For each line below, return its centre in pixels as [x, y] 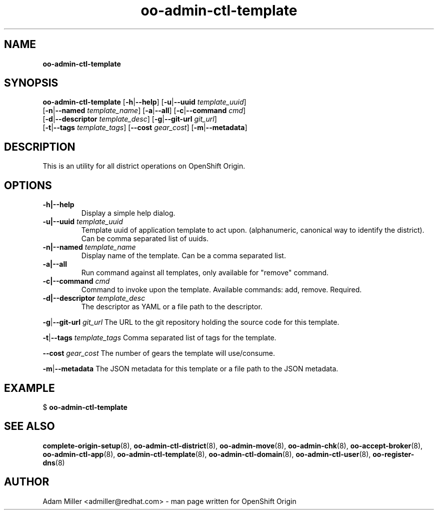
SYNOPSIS [31, 83]
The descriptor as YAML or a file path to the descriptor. [172, 307]
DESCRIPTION [40, 147]
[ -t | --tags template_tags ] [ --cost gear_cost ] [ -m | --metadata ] [145, 128]
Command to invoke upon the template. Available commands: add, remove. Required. [221, 290]
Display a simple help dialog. [128, 213]
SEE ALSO [29, 426]
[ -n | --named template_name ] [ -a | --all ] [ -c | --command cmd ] [144, 111]
